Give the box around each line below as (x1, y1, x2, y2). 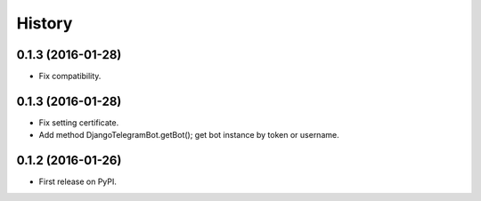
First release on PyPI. (38, 176, 118, 187)
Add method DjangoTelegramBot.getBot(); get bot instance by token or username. (38, 130, 339, 141)
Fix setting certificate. (38, 117, 119, 128)
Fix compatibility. (38, 71, 102, 82)
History (16, 13, 73, 33)
